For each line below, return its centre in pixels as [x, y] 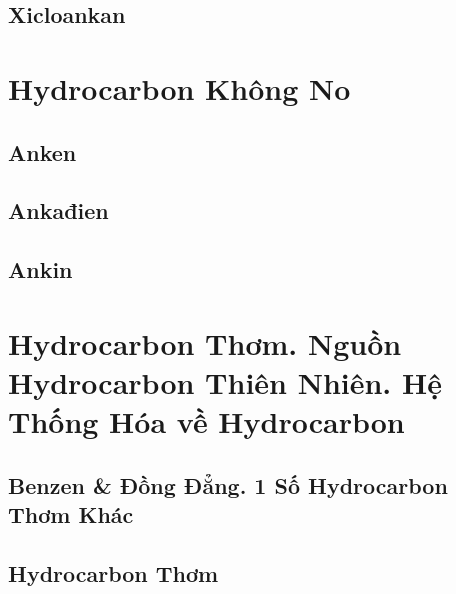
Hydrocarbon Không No [179, 87]
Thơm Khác [71, 514]
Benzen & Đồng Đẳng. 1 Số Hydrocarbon [228, 484]
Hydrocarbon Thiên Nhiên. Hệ [225, 381]
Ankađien [58, 210]
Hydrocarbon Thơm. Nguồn [205, 342]
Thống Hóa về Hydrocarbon [206, 421]
